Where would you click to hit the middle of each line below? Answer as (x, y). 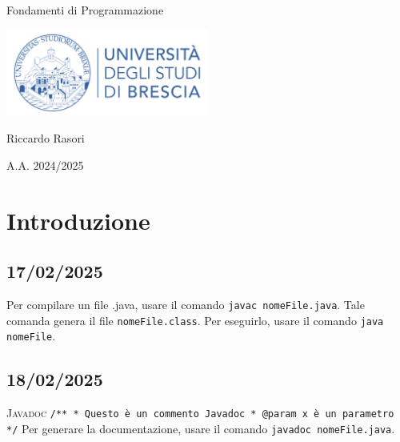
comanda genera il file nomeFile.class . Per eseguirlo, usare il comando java (195, 320)
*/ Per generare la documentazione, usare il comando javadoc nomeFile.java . (201, 428)
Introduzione (78, 220)
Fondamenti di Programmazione (85, 10)
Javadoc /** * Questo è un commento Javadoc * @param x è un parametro (200, 413)
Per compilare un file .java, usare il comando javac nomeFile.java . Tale (186, 304)
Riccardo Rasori (46, 138)
